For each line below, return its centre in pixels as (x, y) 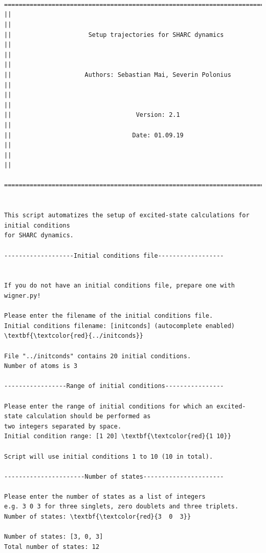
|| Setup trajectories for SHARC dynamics (114, 35)
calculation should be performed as (88, 416)
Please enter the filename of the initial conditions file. (109, 316)
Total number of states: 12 (52, 547)
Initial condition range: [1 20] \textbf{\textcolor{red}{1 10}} (118, 436)
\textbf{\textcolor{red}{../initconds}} (74, 336)
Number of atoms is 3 (41, 366)
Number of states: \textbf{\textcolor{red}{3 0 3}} (98, 517)
